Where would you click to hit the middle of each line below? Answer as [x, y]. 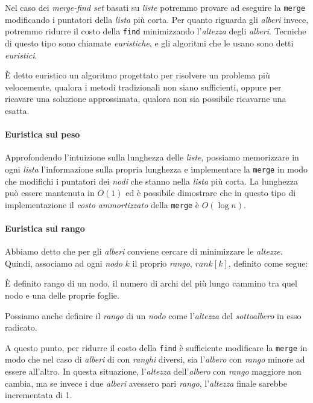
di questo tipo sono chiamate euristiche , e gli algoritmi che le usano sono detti [149, 43]
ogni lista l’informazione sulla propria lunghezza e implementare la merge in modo [156, 169]
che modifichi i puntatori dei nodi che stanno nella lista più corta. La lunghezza [151, 181]
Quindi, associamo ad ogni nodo [64, 263]
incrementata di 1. [39, 395]
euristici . [21, 55]
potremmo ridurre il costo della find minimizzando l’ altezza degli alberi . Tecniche [156, 31]
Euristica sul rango [45, 228]
